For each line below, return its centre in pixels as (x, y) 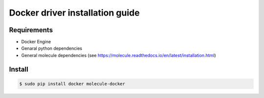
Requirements (31, 30)
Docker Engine (36, 42)
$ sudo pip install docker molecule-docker (72, 84)
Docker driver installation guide (74, 13)
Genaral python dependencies (52, 48)
